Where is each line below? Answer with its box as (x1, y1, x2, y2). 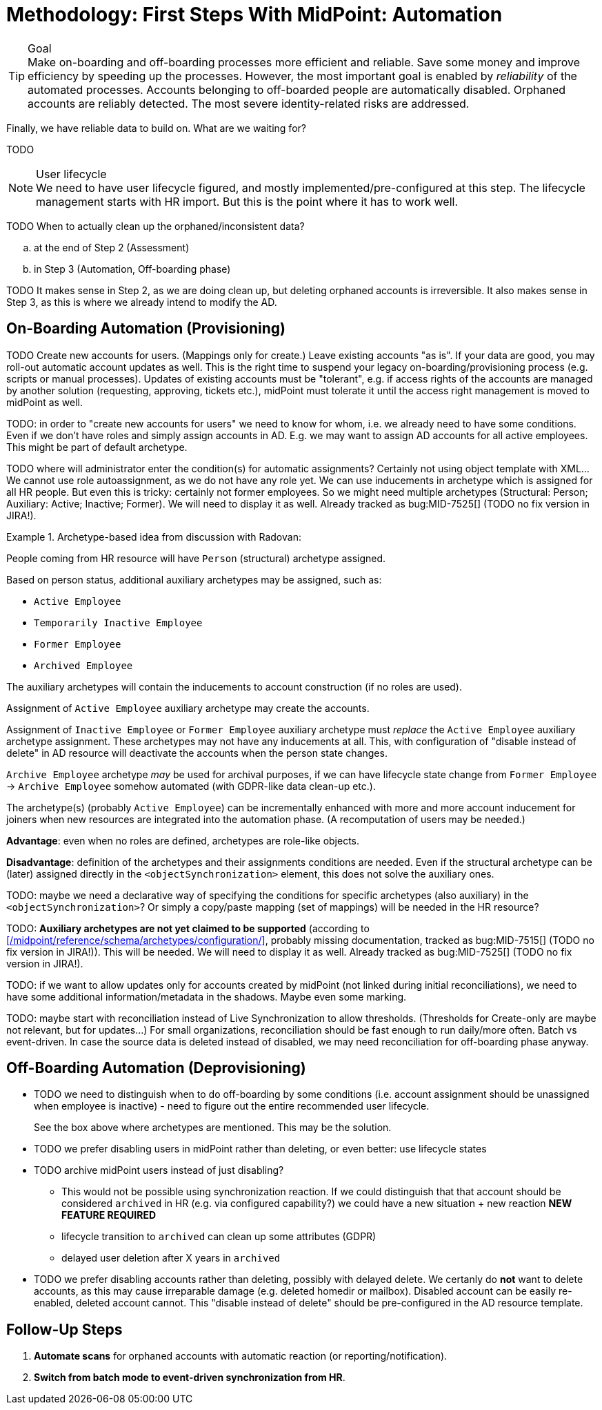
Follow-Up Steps (6, 1320, 123, 1338)
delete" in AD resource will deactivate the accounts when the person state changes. (6, 746, 388, 759)
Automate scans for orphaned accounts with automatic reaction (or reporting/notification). (34, 1350, 448, 1362)
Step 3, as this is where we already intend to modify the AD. (6, 296, 277, 308)
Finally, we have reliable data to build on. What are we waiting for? (6, 122, 306, 134)
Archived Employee (34, 659, 133, 671)
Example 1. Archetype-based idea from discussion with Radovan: (6, 530, 301, 543)
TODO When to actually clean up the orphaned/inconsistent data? (6, 220, 305, 232)
